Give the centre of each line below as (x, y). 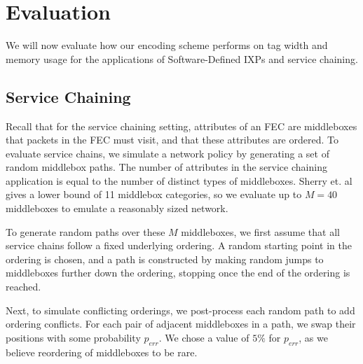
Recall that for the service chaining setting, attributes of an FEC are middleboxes (181, 126)
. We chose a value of (204, 337)
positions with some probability (73, 337)
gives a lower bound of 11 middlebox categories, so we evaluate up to (154, 194)
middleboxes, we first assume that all (260, 231)
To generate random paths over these (85, 231)
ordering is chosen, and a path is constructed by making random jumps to (165, 259)
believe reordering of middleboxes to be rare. (102, 352)
